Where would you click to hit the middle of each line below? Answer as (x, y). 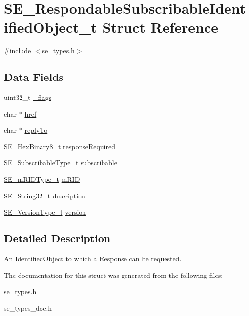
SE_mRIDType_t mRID (42, 179)
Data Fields (34, 77)
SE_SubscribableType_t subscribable (61, 163)
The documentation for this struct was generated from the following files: (114, 275)
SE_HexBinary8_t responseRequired (60, 146)
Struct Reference (160, 27)
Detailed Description (57, 238)
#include (18, 50)
